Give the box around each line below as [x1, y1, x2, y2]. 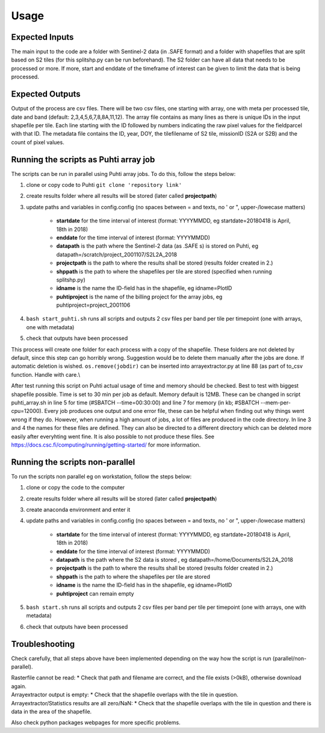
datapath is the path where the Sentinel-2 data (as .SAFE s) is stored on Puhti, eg [56, 242, 259, 250]
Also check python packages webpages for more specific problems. [11, 719, 181, 726]
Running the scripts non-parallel [11, 457, 135, 467]
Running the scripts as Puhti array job [11, 154, 155, 165]
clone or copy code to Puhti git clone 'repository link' [26, 181, 182, 188]
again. [11, 682, 27, 690]
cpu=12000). [11, 407, 43, 415]
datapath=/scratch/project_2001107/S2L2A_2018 [56, 251, 178, 258]
